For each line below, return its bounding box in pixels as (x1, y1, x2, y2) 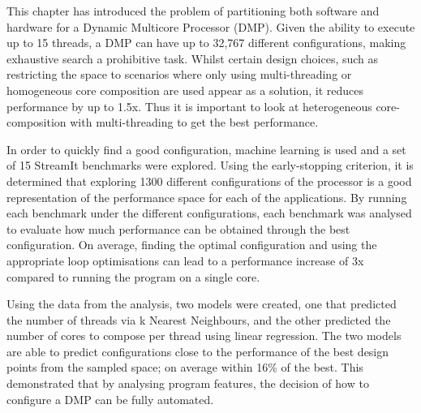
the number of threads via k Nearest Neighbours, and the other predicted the (6, 311, 391, 328)
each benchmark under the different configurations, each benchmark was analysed (6, 204, 412, 222)
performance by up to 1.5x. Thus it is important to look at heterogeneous (6, 97, 372, 114)
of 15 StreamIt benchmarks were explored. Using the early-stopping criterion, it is (6, 157, 414, 174)
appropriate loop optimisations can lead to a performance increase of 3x (6, 252, 364, 269)
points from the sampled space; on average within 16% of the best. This (6, 359, 363, 376)
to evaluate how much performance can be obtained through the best (6, 220, 350, 237)
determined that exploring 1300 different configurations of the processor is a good (6, 172, 412, 189)
